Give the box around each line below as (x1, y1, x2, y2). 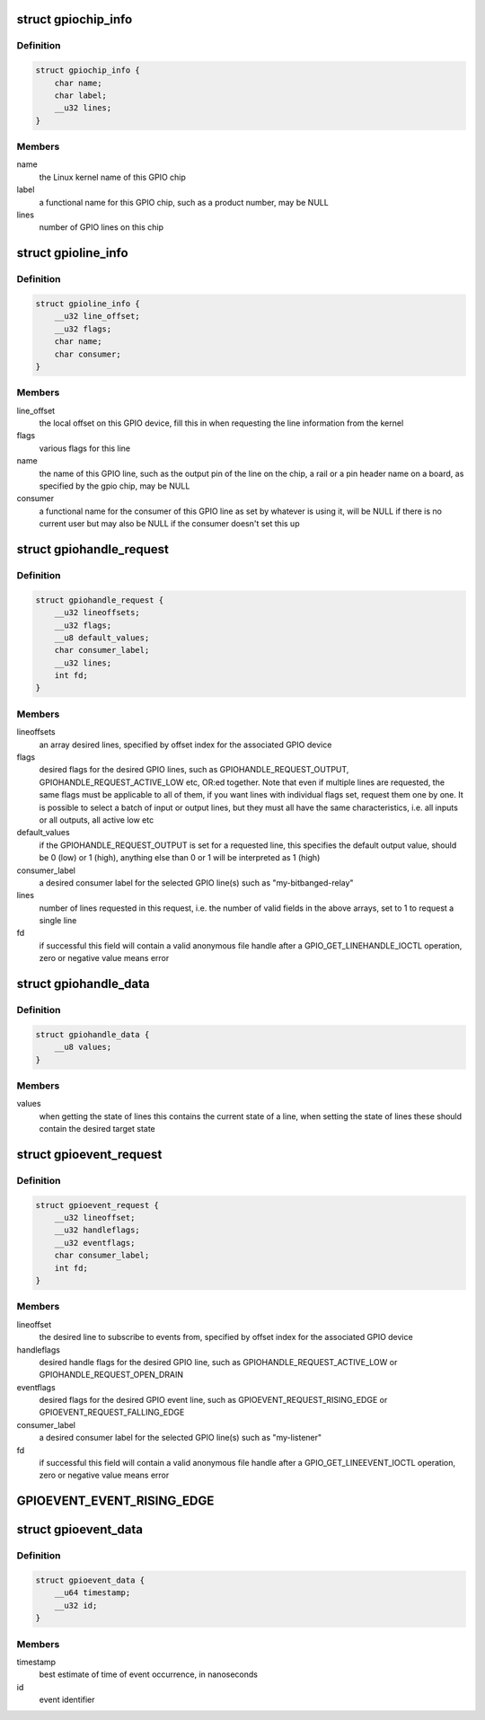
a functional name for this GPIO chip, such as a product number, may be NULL (39, 197, 330, 207)
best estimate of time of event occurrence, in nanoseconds (39, 1669, 258, 1680)
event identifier (39, 1694, 95, 1706)
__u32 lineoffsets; (54, 607, 141, 618)
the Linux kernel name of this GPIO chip (39, 172, 186, 182)
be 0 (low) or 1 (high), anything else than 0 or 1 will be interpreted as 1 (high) (39, 852, 321, 863)
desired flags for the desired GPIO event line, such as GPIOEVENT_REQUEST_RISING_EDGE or (39, 1395, 388, 1406)
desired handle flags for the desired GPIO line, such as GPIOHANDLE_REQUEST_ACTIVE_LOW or (39, 1356, 398, 1367)
